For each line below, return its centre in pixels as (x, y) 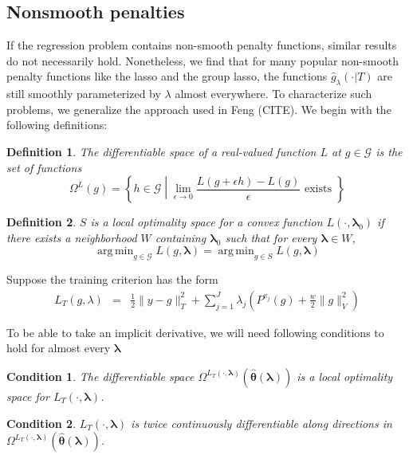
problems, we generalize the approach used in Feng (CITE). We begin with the (199, 109)
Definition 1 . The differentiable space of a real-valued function (161, 151)
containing (181, 237)
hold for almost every (59, 348)
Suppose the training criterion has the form (112, 279)
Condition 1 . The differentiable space (100, 376)
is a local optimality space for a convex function (206, 222)
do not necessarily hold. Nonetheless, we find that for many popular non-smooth (203, 60)
